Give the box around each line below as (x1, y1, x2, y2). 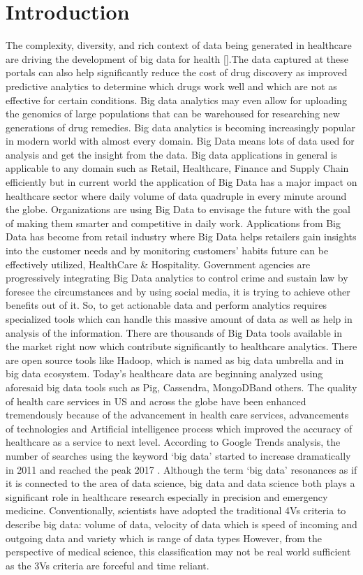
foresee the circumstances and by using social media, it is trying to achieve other (6, 284, 350, 298)
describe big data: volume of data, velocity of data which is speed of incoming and (6, 516, 357, 531)
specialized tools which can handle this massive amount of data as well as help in (6, 312, 353, 326)
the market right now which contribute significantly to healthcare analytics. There (6, 339, 357, 354)
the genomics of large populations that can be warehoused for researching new (6, 106, 340, 121)
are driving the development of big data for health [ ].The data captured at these (6, 51, 349, 66)
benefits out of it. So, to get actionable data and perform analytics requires (6, 298, 327, 312)
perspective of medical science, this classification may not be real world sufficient (6, 544, 351, 559)
